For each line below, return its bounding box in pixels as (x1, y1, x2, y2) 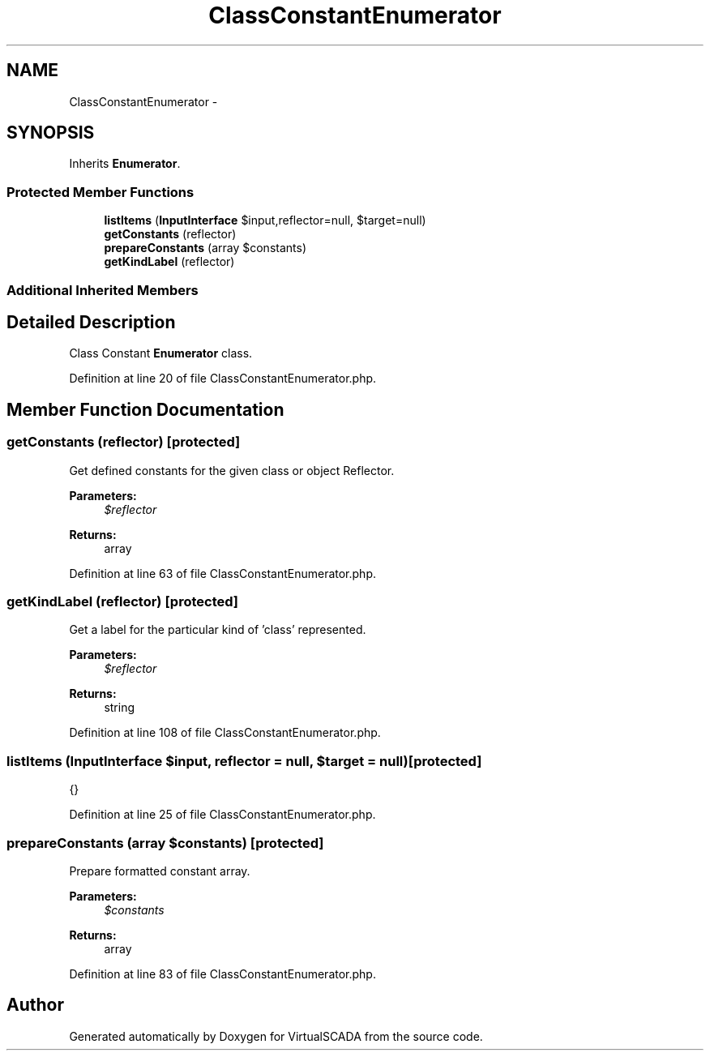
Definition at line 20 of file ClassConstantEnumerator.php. (69, 371, 377, 386)
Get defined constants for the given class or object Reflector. (69, 463, 395, 477)
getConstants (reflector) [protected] (6, 434, 241, 451)
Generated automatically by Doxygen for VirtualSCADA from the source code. (69, 1029, 483, 1043)
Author (6, 995, 64, 1016)
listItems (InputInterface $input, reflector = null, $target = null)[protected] (6, 752, 482, 769)
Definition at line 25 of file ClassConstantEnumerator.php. (69, 807, 376, 822)
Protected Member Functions (6, 183, 195, 200)
